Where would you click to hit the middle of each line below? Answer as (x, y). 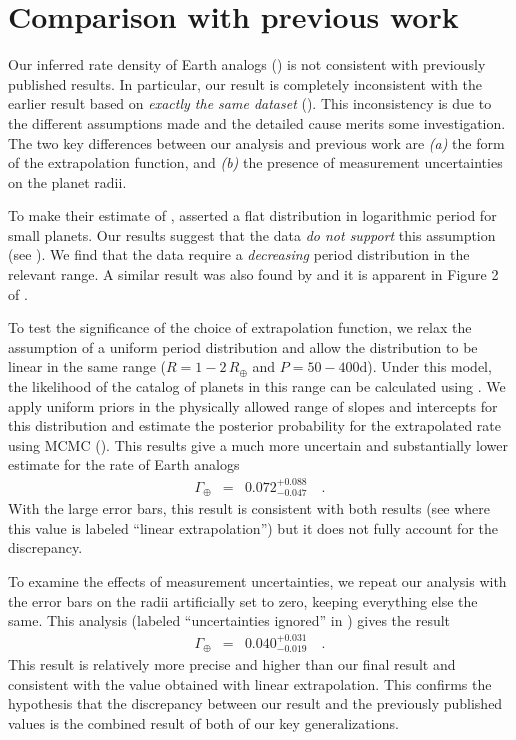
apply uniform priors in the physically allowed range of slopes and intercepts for (253, 405)
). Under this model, (429, 366)
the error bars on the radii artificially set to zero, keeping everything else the (243, 600)
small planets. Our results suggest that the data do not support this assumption (252, 234)
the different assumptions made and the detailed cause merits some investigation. (257, 122)
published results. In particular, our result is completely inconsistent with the (245, 83)
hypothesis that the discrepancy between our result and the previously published (255, 703)
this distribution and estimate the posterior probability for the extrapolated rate (254, 425)
